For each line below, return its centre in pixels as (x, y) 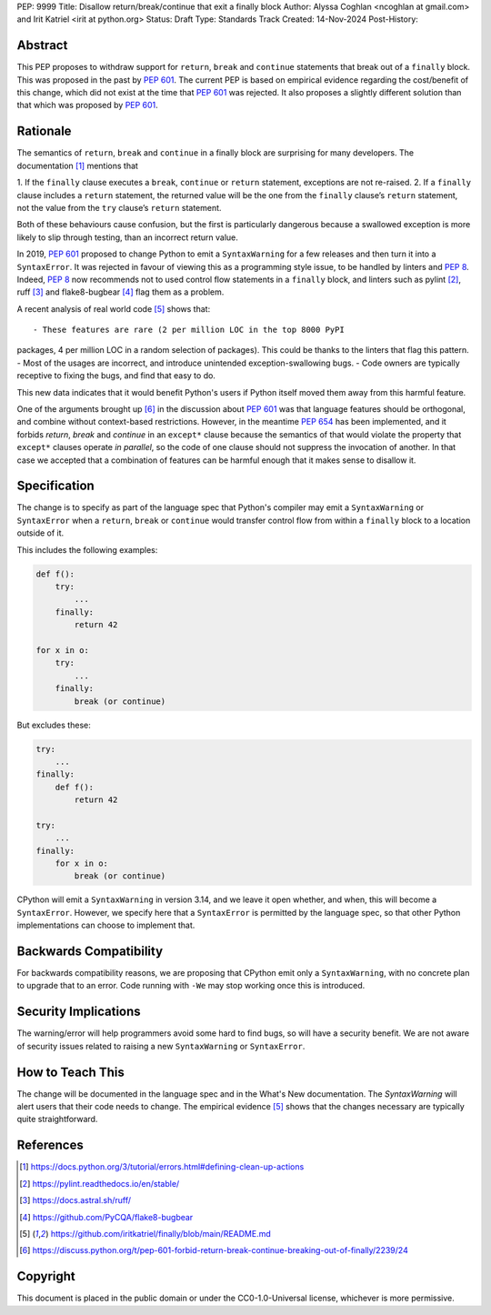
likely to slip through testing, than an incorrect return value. (127, 237)
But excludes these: (54, 725)
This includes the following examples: (87, 549)
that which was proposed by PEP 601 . (87, 105)
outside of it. (40, 533)
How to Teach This (70, 1072)
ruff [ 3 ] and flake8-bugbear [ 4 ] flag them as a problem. (120, 292)
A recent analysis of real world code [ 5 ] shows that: (114, 308)
